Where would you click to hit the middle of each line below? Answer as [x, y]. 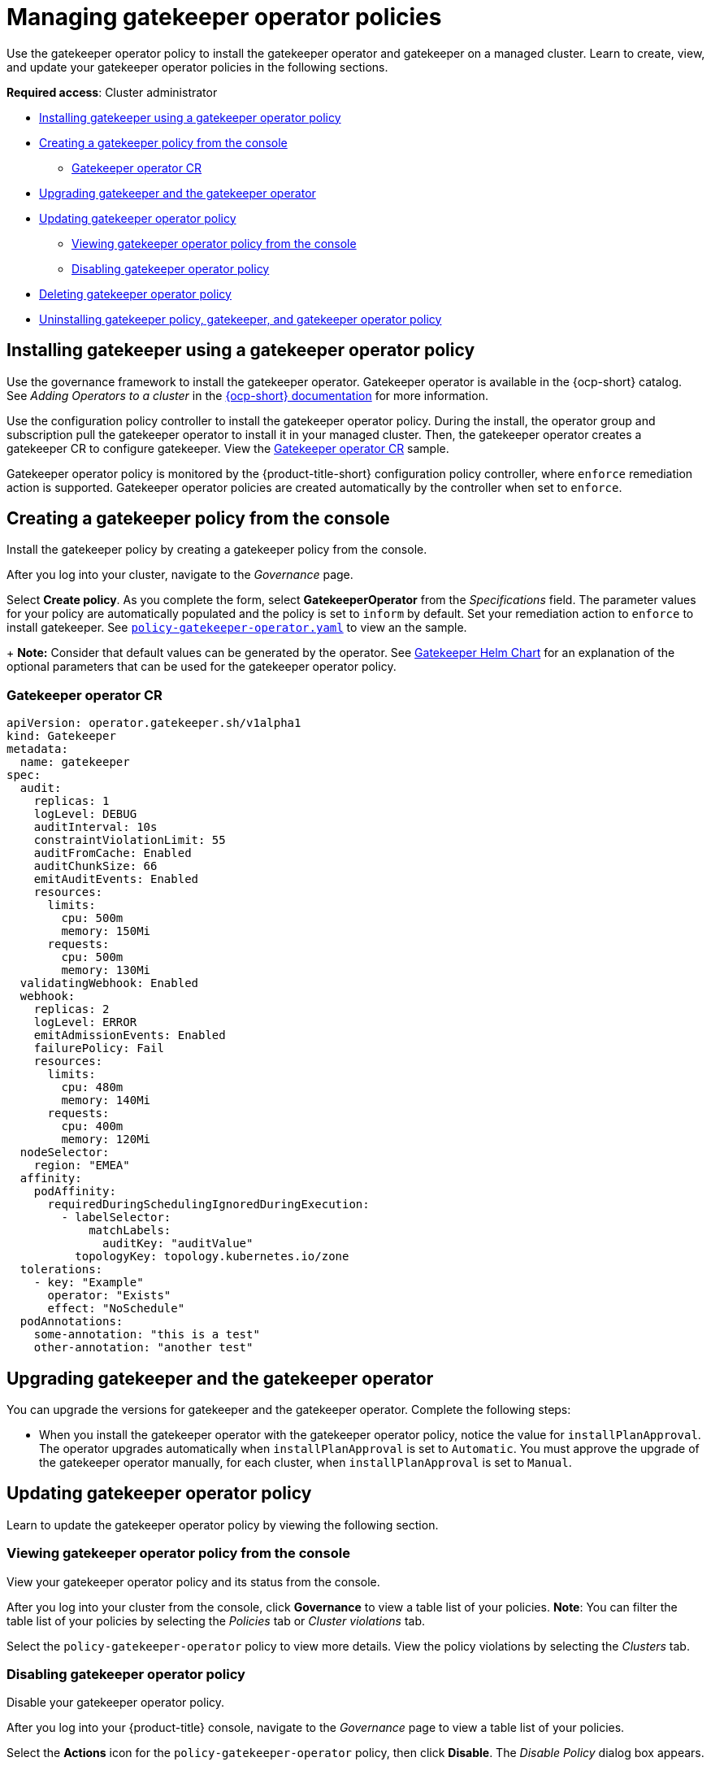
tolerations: [61, 1270]
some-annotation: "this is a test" [147, 1335]
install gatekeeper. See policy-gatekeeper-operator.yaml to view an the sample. [237, 628]
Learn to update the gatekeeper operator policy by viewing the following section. [223, 1525]
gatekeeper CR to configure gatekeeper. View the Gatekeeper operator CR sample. [228, 448]
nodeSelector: [65, 1153]
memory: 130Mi [106, 970]
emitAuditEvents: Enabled [116, 879]
